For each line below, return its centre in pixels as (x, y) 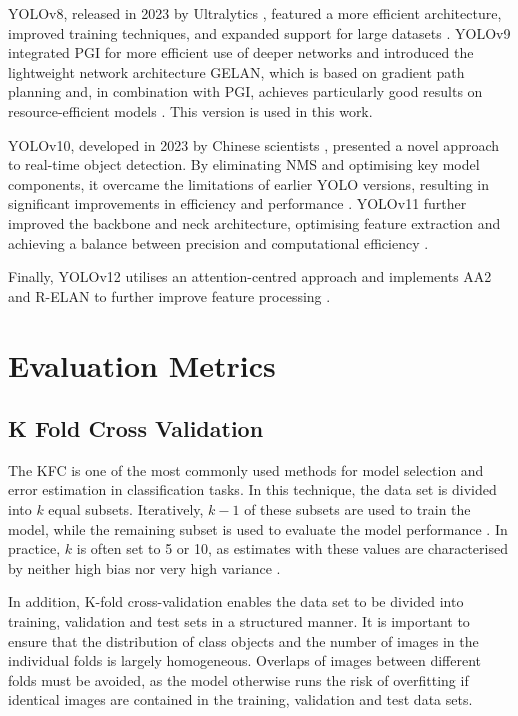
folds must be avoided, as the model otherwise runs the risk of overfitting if (238, 679)
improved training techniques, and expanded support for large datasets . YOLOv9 (259, 32)
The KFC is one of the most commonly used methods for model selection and (246, 469)
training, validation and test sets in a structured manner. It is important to (239, 621)
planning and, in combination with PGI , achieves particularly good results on (245, 91)
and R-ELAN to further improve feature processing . (169, 295)
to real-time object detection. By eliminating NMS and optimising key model (244, 164)
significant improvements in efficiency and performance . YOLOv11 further (237, 203)
